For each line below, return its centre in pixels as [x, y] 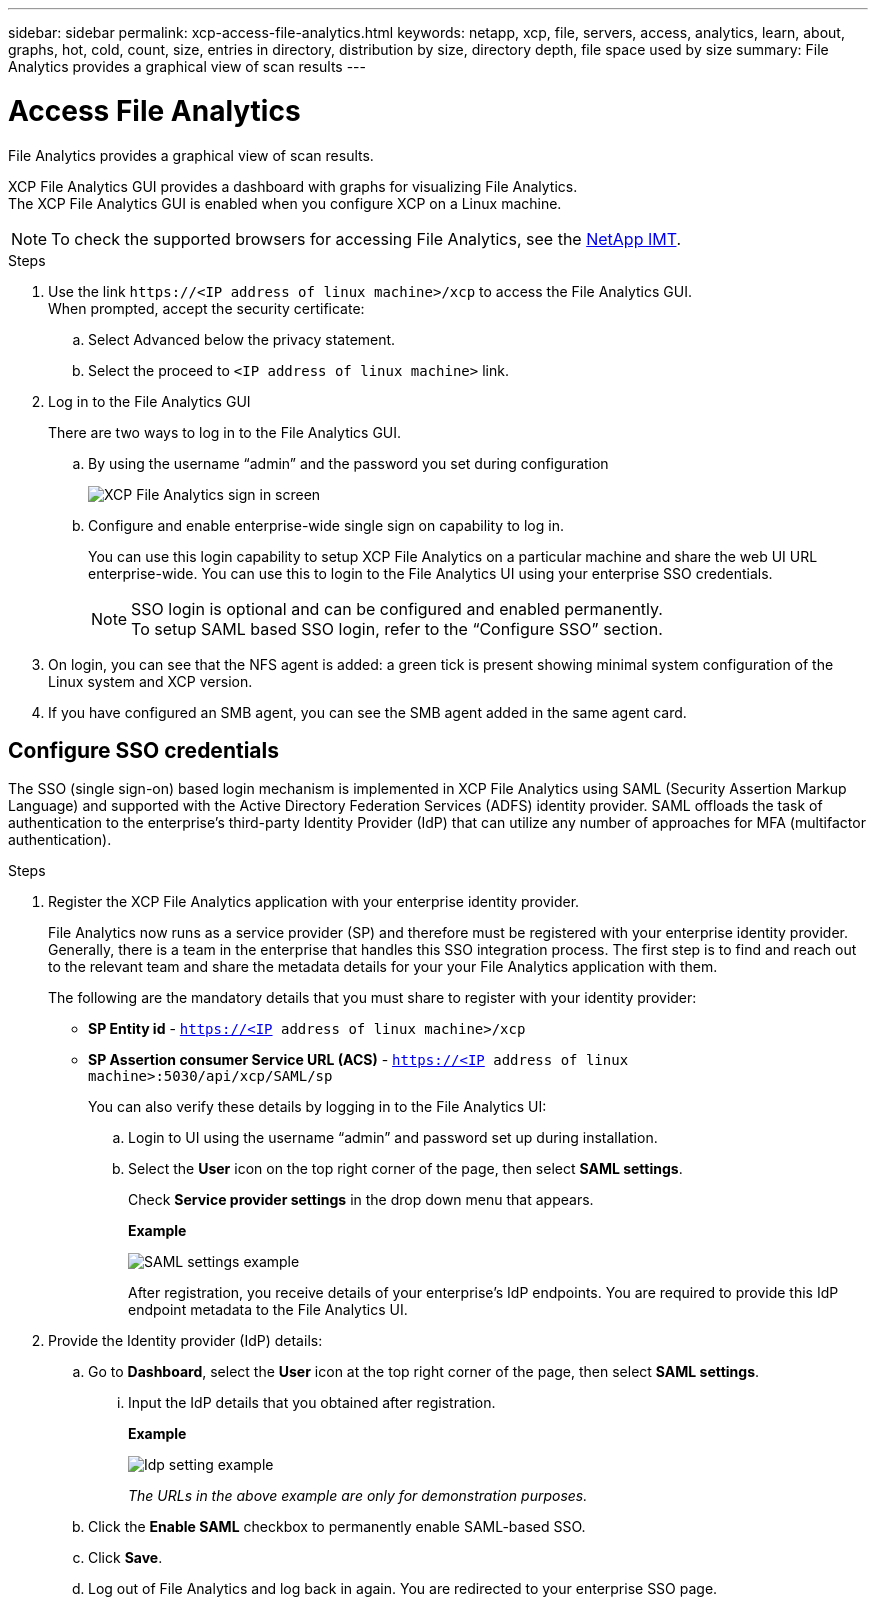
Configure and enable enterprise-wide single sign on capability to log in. [326, 525]
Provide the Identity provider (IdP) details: [185, 1341]
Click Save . [125, 1558]
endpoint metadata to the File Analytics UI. [268, 1310]
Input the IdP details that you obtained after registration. [312, 1403]
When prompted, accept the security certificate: [206, 308]
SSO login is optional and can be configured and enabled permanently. [397, 608]
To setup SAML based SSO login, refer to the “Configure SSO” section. [397, 628]
